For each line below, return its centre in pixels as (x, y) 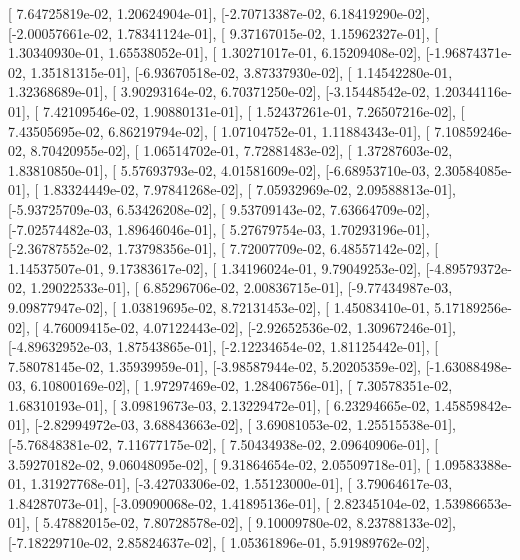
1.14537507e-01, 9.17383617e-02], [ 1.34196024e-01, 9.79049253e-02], (214, 267)
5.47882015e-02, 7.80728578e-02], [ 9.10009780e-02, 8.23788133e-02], (249, 522)
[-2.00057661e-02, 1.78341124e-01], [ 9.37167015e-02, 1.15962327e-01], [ (223, 32)
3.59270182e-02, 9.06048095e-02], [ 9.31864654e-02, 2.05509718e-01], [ (219, 463)
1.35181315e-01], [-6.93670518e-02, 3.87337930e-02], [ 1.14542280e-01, (241, 71)
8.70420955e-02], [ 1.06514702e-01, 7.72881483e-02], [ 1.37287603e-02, (241, 150)
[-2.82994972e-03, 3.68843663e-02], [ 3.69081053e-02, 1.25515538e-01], (245, 424)
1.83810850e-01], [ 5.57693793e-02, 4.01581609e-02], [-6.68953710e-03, (219, 169)
